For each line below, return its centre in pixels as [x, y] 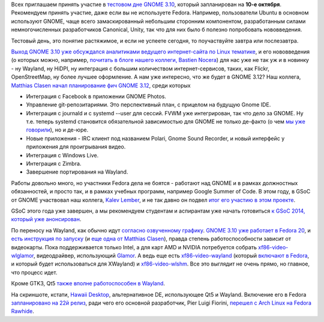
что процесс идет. [34, 272]
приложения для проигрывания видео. [76, 147]
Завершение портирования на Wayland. [77, 172]
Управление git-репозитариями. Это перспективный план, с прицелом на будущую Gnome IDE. [148, 105]
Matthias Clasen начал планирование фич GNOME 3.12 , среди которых [101, 85]
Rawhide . [22, 311]
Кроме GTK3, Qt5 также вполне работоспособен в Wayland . [88, 284]
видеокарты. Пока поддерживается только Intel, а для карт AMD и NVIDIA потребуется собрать [134, 247]
